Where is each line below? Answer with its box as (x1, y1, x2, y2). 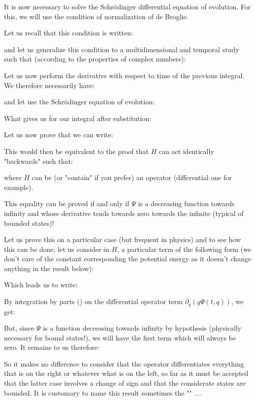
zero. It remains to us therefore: (4, 342, 99, 352)
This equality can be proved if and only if (4, 198, 129, 209)
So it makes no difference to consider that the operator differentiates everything (4, 358, 244, 369)
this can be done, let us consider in (4, 244, 109, 254)
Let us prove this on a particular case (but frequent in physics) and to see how (4, 234, 241, 245)
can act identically (159, 146, 214, 156)
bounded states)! (4, 217, 54, 228)
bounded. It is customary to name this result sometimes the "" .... (4, 387, 202, 398)
